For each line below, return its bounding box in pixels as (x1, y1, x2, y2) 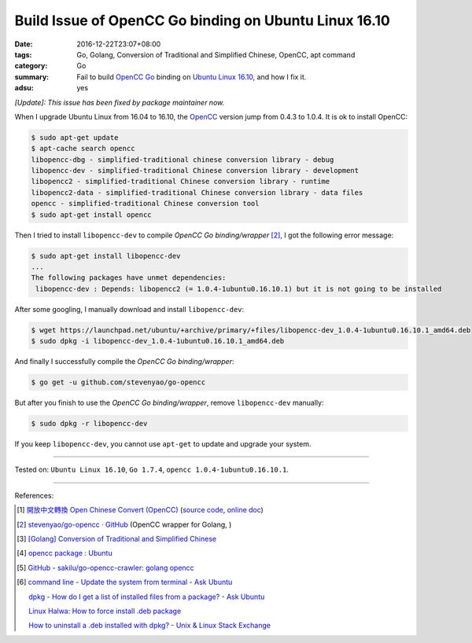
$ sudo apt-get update (31, 133, 119, 141)
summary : (14, 72, 50, 82)
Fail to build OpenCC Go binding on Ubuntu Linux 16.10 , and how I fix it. (76, 72, 307, 82)
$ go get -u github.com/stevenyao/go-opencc (31, 378, 206, 387)
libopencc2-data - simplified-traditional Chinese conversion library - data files (31, 188, 363, 197)
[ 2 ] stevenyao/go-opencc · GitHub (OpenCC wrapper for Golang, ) (17, 520, 232, 529)
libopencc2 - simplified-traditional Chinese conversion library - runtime (31, 177, 330, 186)
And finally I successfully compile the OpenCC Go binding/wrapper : (14, 357, 234, 366)
